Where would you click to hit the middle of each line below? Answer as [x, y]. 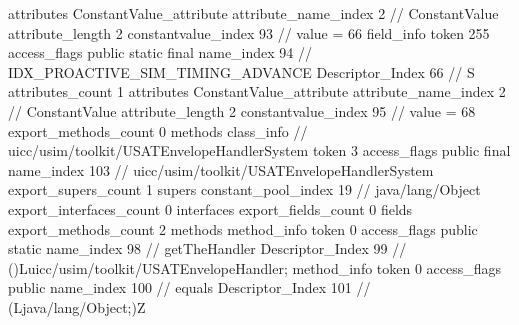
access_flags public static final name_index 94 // [160, 52]
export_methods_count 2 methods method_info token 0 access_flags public [243, 228]
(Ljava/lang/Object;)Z [77, 306]
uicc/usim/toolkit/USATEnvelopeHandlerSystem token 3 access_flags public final [259, 150]
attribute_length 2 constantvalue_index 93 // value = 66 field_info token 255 [249, 32]
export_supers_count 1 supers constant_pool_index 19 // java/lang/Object [244, 189]
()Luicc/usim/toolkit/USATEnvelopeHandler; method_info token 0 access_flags [255, 267]
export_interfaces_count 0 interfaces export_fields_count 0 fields [210, 208]
